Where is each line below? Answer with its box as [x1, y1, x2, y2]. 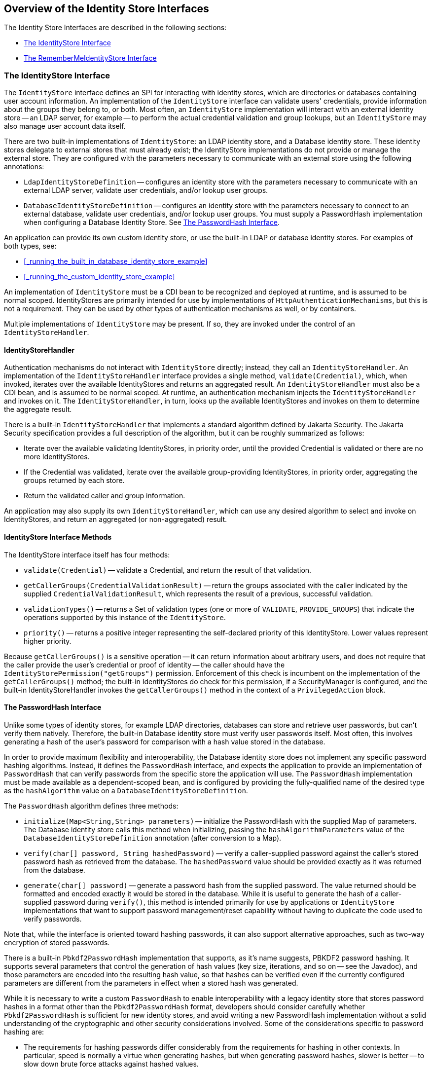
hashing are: [4, 1027, 44, 1036]
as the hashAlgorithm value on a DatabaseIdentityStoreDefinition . [4, 786, 248, 795]
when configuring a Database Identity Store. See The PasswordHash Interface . [24, 218, 280, 227]
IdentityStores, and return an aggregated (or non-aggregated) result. [4, 515, 227, 524]
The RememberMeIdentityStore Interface [24, 54, 157, 63]
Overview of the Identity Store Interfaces [4, 2, 209, 15]
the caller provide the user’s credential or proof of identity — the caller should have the [4, 660, 285, 669]
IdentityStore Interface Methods [4, 533, 112, 541]
